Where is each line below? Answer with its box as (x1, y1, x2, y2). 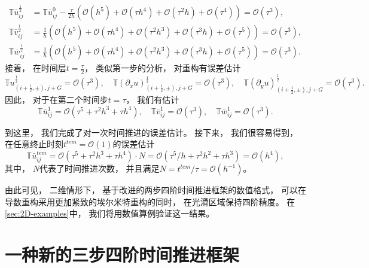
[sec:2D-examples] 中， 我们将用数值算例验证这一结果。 (5, 207, 215, 220)
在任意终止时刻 (5, 138, 63, 150)
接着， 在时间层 (5, 62, 66, 74)
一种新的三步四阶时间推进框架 (5, 242, 240, 267)
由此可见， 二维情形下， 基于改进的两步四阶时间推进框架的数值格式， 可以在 (5, 184, 306, 196)
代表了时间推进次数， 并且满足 (39, 162, 160, 175)
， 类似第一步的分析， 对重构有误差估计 (84, 62, 241, 74)
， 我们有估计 (126, 93, 179, 106)
